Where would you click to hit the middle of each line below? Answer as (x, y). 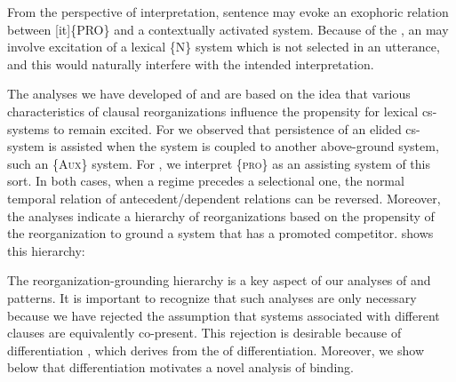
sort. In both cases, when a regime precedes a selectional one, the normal (206, 181)
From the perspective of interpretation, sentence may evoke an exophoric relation (228, 12)
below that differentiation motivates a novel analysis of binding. (180, 367)
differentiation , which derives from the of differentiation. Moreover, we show (216, 350)
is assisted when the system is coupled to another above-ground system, (244, 146)
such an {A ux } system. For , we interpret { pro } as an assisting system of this (219, 163)
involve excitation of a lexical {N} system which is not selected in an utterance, (224, 47)
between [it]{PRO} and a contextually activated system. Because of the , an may (228, 29)
